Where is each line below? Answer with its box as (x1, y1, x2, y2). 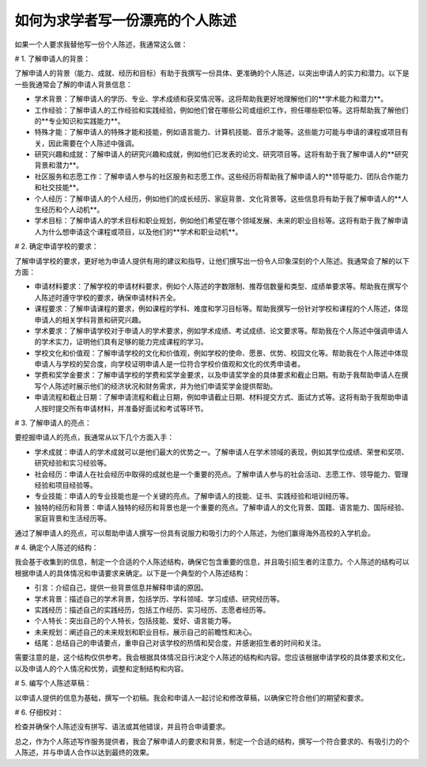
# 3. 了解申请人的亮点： (14, 418, 93, 427)
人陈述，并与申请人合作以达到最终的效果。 (14, 748, 153, 758)
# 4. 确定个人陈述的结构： (14, 542, 99, 552)
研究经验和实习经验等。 (34, 458, 111, 468)
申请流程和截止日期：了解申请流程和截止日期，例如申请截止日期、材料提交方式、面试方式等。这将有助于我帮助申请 (34, 393, 409, 402)
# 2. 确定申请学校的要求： (14, 241, 99, 251)
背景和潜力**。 (34, 161, 84, 170)
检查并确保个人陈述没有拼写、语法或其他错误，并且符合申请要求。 (14, 722, 229, 731)
